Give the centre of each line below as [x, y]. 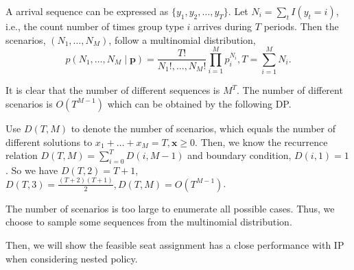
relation [22, 155]
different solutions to [49, 142]
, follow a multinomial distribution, [182, 39]
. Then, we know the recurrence [261, 142]
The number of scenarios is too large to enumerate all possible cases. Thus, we [170, 208]
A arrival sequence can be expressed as [87, 11]
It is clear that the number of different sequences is [113, 90]
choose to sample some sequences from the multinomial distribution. [149, 222]
